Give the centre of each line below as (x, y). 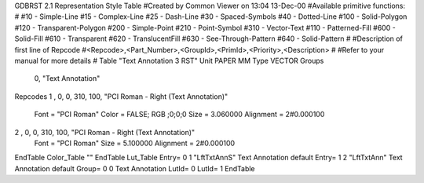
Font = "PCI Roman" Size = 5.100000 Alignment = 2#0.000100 (135, 143)
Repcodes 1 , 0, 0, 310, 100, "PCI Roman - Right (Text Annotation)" (121, 96)
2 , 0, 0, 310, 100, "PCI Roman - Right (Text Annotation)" (105, 132)
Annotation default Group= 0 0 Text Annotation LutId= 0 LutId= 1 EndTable (135, 168)
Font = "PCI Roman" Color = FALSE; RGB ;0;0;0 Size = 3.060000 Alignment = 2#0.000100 (179, 115)
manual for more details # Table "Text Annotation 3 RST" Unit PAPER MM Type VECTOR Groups (169, 60)
